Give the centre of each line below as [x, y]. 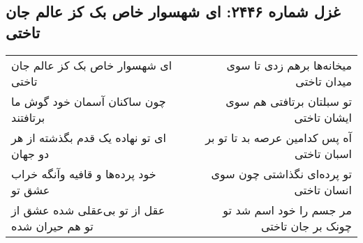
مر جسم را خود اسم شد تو [287, 210]
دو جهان [30, 153]
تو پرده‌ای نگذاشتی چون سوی [281, 173]
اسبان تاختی [323, 153]
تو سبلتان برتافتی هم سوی [289, 101]
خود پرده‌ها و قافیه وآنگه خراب [84, 173]
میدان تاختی [324, 81]
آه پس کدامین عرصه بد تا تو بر [279, 137]
